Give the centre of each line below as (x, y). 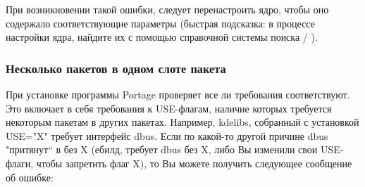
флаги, (20, 163)
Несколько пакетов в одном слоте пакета (116, 68)
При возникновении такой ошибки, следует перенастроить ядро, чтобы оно (167, 9)
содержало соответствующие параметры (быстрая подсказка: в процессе (160, 23)
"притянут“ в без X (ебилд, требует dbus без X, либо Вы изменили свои (162, 149)
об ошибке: (30, 177)
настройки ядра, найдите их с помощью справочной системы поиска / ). (162, 37)
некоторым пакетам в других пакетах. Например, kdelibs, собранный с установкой (182, 122)
